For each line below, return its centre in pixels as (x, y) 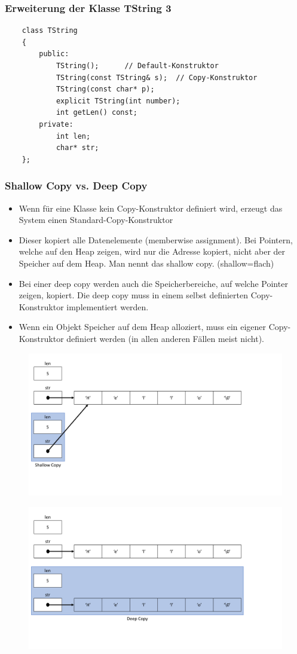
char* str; (77, 148)
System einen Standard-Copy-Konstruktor (96, 220)
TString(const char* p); (105, 89)
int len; (73, 136)
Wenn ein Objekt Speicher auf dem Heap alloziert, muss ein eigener (143, 327)
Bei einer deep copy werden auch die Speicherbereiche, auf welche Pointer (153, 283)
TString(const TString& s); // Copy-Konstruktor (157, 77)
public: (54, 54)
